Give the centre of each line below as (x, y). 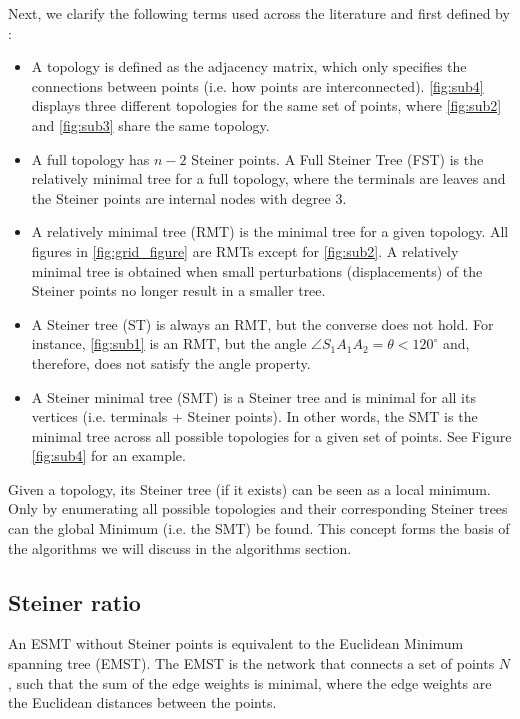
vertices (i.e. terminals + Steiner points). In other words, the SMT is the (254, 416)
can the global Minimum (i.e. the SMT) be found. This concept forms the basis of (259, 528)
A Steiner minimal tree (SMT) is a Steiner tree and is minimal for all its (253, 396)
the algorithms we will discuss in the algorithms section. (180, 547)
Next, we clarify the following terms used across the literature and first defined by (259, 13)
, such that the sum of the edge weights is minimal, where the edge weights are (250, 682)
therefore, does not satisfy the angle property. (171, 362)
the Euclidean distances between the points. (142, 702)
